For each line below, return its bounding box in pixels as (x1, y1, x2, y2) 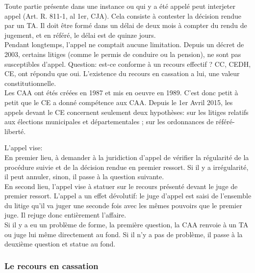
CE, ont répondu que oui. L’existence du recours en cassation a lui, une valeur (4, 68, 240, 79)
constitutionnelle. (4, 78, 56, 88)
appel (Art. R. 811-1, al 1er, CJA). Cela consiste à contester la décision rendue (4, 10, 242, 21)
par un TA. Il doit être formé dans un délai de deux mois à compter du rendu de (4, 20, 247, 30)
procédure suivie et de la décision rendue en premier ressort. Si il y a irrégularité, (4, 162, 249, 172)
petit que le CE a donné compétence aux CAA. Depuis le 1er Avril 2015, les (4, 97, 233, 107)
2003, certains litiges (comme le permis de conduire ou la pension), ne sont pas (4, 49, 241, 59)
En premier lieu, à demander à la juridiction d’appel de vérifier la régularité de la (4, 152, 249, 162)
